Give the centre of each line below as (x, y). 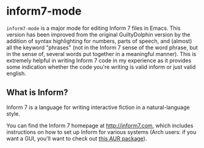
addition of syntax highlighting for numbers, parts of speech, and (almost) (99, 41)
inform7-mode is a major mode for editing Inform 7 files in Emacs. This (93, 28)
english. (16, 73)
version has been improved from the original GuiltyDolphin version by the (98, 34)
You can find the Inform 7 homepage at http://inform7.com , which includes (100, 125)
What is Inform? (37, 93)
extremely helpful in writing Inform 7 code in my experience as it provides (99, 60)
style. (13, 113)
